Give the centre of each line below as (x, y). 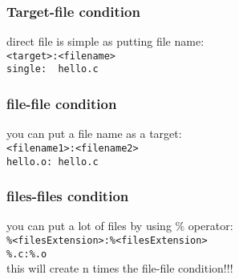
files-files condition (68, 196)
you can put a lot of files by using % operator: (120, 226)
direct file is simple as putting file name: (105, 41)
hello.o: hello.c (53, 162)
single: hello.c (53, 69)
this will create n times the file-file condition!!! (120, 268)
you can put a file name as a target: (94, 133)
